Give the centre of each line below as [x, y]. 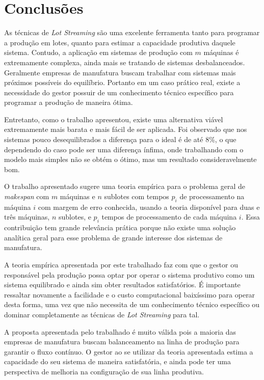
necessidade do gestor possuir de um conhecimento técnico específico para [119, 92]
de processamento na [212, 196]
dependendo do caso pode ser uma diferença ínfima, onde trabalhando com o [124, 149]
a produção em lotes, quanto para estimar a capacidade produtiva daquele [120, 42]
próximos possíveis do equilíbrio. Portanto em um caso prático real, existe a [122, 82]
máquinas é [221, 52]
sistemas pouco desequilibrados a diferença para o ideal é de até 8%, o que [120, 139]
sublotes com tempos [137, 196]
